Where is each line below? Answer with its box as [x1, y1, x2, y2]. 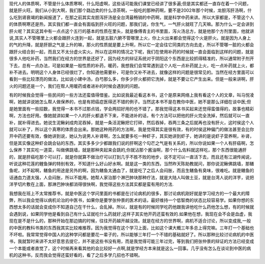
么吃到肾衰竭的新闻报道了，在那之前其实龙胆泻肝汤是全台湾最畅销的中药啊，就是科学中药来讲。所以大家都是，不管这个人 [9, 14, 254, 20]
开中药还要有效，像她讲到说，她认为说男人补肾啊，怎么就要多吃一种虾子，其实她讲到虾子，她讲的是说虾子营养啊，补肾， [9, 133, 254, 139]
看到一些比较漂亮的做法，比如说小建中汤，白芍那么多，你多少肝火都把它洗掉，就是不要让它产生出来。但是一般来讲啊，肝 [9, 76, 254, 82]
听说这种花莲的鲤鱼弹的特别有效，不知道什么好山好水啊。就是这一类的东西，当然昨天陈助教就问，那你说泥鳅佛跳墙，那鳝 [9, 160, 254, 166]
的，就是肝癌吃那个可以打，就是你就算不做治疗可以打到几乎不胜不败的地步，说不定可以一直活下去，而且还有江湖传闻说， [9, 154, 254, 159]
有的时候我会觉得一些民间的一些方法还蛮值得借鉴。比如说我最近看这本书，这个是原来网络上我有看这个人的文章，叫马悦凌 [9, 92, 254, 98]
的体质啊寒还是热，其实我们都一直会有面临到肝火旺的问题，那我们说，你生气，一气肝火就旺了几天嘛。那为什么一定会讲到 [9, 21, 254, 27]
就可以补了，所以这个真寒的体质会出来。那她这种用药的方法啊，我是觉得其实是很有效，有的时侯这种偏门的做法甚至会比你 [9, 127, 254, 132]
